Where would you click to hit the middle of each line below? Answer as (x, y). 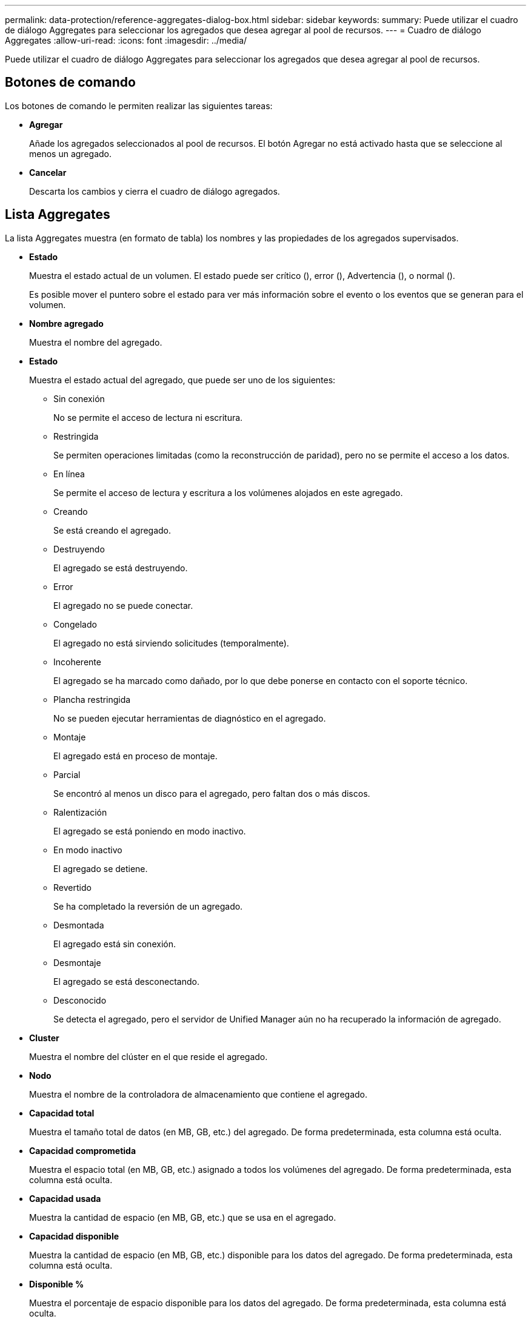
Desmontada (79, 925)
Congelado (75, 624)
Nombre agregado (66, 323)
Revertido (72, 887)
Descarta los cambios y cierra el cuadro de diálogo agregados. (155, 191)
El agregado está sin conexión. (115, 944)
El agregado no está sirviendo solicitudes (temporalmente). (171, 643)
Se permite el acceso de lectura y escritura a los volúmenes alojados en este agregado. (228, 492)
